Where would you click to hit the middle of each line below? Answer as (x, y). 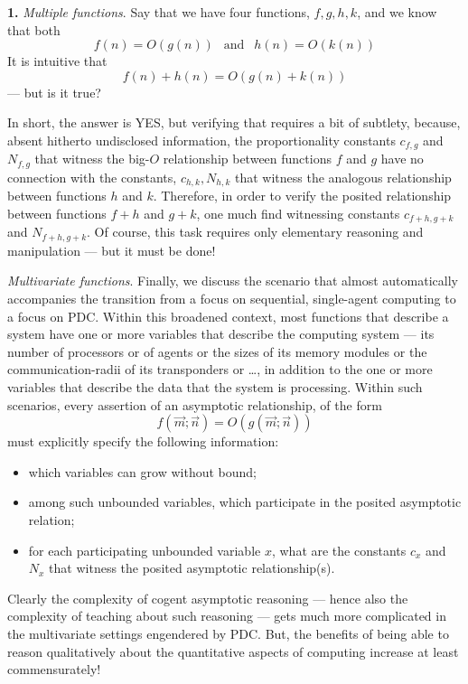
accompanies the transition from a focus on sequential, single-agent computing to (232, 299)
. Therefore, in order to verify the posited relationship (302, 196)
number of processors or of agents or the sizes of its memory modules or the (217, 351)
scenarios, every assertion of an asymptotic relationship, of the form (195, 404)
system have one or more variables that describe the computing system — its (221, 334)
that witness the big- (92, 159)
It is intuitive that (57, 61)
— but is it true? (54, 92)
